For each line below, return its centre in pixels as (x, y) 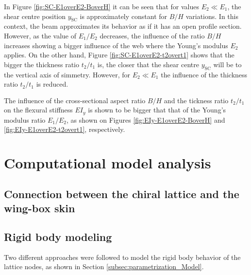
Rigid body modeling (58, 236)
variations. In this (212, 16)
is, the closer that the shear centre (148, 64)
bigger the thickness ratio (42, 64)
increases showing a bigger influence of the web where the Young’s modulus (116, 45)
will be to (227, 64)
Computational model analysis (108, 163)
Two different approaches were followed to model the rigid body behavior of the (122, 257)
